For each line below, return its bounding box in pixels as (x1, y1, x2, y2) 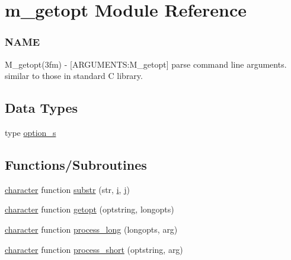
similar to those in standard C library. (5, 69, 143, 82)
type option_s (5, 126, 56, 138)
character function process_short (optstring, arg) (5, 243, 183, 255)
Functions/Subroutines (5, 155, 147, 173)
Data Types (5, 99, 78, 117)
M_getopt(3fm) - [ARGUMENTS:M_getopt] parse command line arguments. (5, 58, 287, 70)
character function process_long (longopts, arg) (5, 223, 178, 235)
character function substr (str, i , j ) (5, 183, 130, 195)
